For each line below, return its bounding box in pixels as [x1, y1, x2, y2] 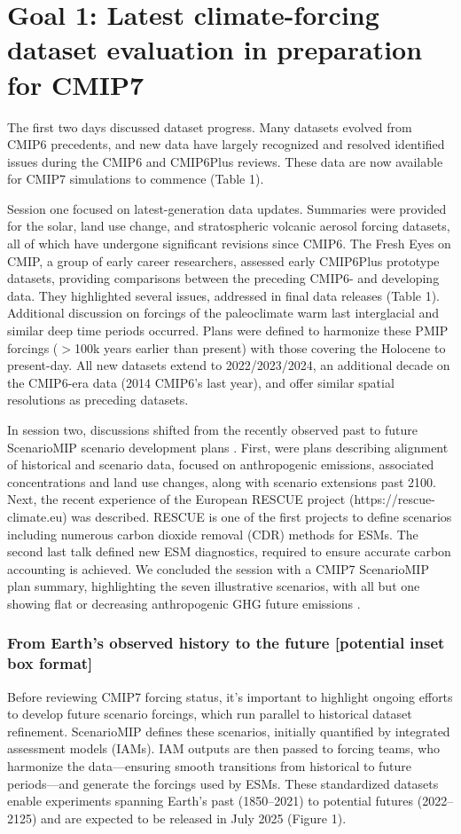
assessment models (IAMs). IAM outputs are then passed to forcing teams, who [7, 739, 441, 758]
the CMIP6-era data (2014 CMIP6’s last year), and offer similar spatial [7, 373, 395, 391]
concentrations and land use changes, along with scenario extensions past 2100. [7, 472, 436, 491]
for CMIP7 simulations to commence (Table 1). [7, 169, 264, 188]
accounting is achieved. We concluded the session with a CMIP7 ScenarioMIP [7, 559, 429, 578]
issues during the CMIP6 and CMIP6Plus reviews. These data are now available [7, 152, 443, 170]
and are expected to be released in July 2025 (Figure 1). [41, 808, 347, 827]
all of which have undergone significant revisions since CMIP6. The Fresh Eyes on [7, 234, 451, 253]
